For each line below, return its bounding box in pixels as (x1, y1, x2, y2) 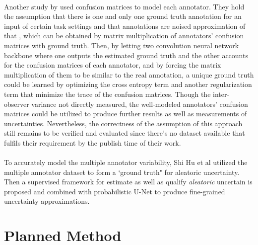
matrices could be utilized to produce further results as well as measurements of (4, 108, 247, 119)
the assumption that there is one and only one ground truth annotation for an (4, 11, 242, 21)
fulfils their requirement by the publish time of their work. (4, 137, 181, 148)
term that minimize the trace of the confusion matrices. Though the (4, 88, 211, 99)
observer (4, 98, 29, 109)
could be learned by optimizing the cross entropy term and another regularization (4, 79, 252, 89)
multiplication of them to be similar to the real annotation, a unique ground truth (4, 69, 254, 80)
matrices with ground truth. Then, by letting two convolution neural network (4, 40, 239, 50)
